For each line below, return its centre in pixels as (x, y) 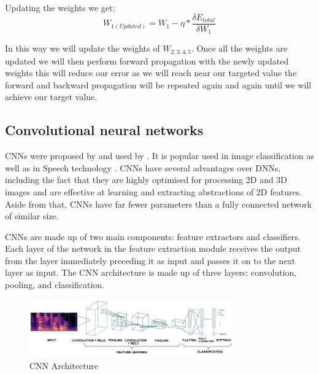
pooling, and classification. (55, 285)
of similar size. (32, 216)
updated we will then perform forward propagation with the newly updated (147, 60)
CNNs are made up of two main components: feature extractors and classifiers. (153, 236)
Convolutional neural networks (104, 130)
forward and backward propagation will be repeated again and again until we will (158, 84)
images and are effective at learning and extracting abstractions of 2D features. (154, 191)
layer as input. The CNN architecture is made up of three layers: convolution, (151, 272)
